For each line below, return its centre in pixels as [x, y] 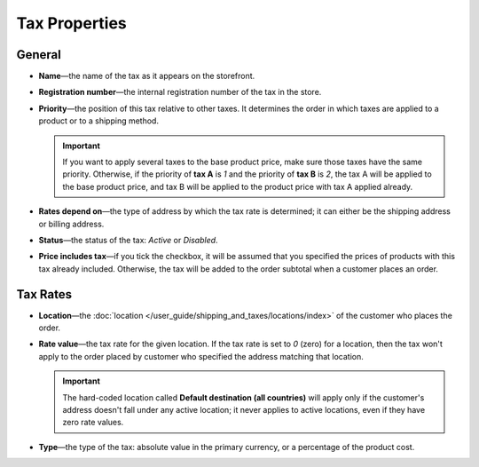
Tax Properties [72, 23]
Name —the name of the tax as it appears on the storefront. [147, 76]
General [39, 55]
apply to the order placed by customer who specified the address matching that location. [201, 356]
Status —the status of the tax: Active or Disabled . [128, 240]
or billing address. [71, 224]
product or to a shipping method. [99, 121]
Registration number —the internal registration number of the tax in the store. [180, 92]
